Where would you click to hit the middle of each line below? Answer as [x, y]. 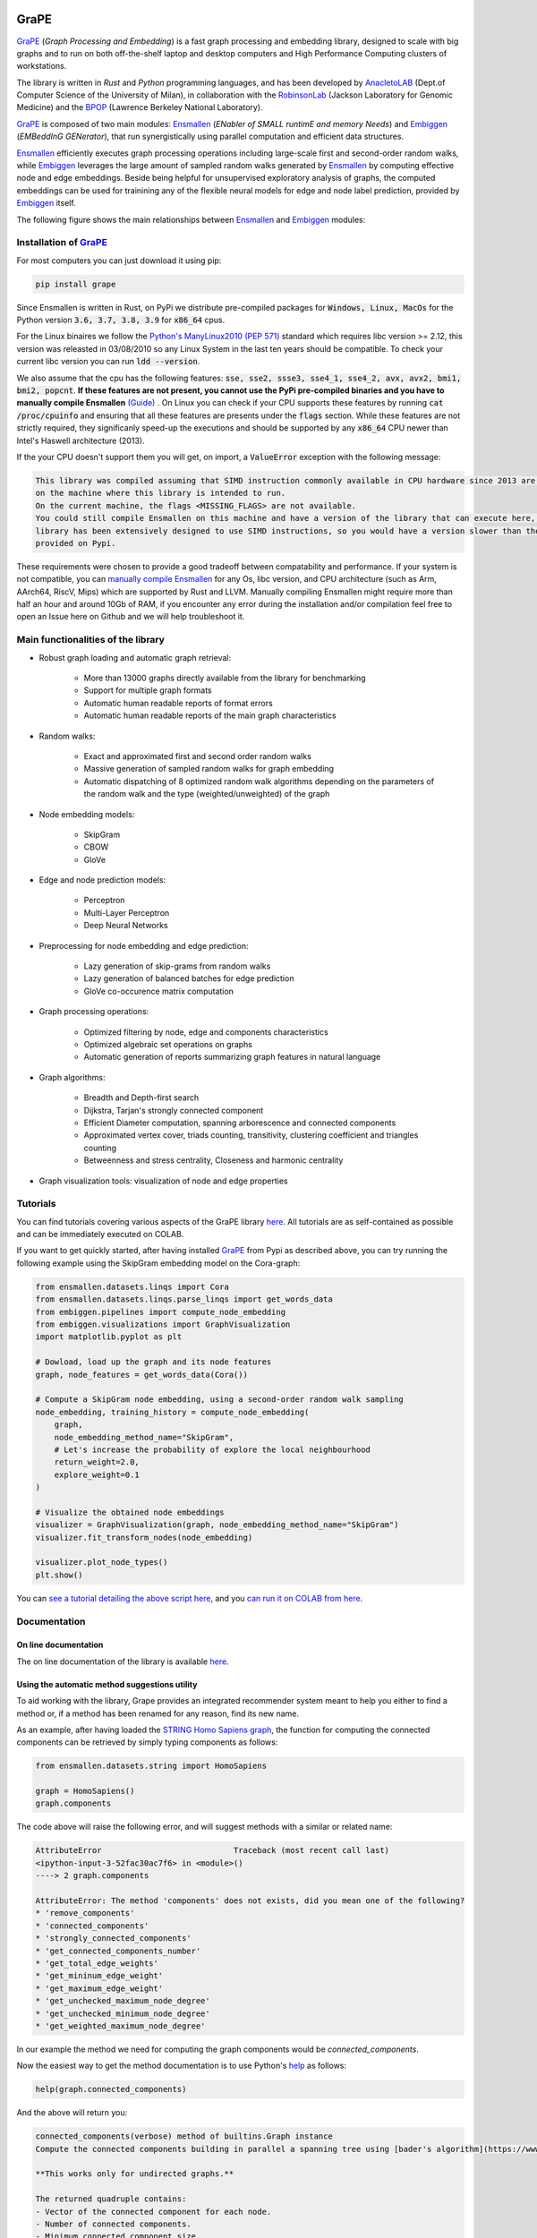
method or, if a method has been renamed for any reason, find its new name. [158, 1713]
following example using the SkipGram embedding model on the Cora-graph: [158, 1263]
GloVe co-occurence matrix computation [159, 991]
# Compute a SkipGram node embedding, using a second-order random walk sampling [220, 1400]
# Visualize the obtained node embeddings [130, 1512]
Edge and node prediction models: [102, 880]
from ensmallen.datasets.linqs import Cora [132, 1286]
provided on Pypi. [76, 543]
